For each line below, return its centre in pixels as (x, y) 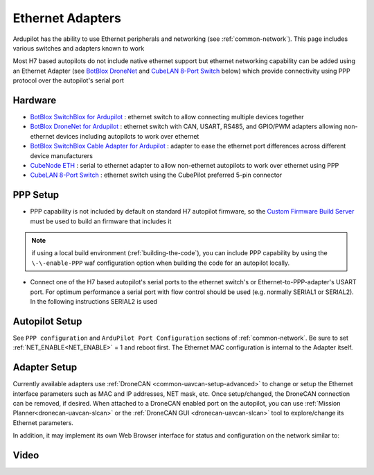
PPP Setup (36, 195)
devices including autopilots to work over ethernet (127, 136)
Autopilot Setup (47, 321)
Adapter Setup (45, 368)
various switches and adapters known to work (79, 48)
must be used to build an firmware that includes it (101, 221)
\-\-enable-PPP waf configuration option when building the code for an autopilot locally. (161, 263)
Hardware (35, 100)
